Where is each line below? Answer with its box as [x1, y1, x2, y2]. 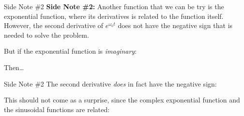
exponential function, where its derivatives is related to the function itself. [4, 11, 224, 21]
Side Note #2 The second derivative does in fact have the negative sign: [4, 78, 217, 88]
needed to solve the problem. [4, 29, 89, 40]
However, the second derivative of [4, 20, 104, 30]
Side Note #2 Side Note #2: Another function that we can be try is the [4, 1, 224, 11]
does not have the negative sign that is [118, 20, 233, 30]
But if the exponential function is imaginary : [4, 46, 137, 56]
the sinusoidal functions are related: [4, 104, 110, 114]
